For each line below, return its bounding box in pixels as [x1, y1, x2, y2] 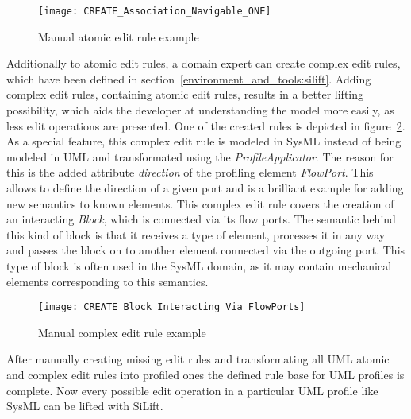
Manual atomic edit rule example [38, 28, 199, 45]
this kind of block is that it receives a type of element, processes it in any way [6, 226, 386, 242]
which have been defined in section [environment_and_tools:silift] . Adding [6, 70, 371, 87]
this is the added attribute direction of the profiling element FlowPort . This [6, 164, 374, 180]
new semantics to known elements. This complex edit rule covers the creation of [6, 195, 394, 211]
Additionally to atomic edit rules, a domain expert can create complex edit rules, [6, 55, 401, 72]
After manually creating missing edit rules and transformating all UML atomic [6, 351, 390, 367]
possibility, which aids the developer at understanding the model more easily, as [6, 102, 394, 118]
